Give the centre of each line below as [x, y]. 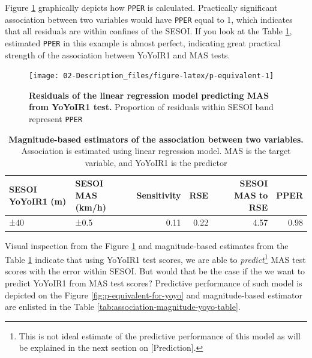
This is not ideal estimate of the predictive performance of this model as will [160, 335]
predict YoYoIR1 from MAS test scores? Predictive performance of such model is [154, 283]
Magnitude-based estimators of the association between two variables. [156, 139]
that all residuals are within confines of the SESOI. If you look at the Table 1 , [148, 31]
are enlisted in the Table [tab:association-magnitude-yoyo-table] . [123, 307]
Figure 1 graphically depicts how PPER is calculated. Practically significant [141, 7]
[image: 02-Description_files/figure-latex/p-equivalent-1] [151, 76]
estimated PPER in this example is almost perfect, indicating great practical [143, 42]
